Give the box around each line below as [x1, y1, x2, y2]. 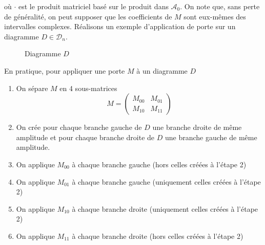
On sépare [16, 82, 48, 93]
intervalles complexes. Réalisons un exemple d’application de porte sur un [4, 21, 236, 32]
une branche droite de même [152, 122, 242, 132]
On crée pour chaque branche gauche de [16, 122, 142, 132]
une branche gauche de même [165, 131, 257, 142]
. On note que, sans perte [180, 1, 260, 11]
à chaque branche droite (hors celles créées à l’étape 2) [72, 230, 243, 241]
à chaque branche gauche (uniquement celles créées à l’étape [72, 176, 261, 187]
